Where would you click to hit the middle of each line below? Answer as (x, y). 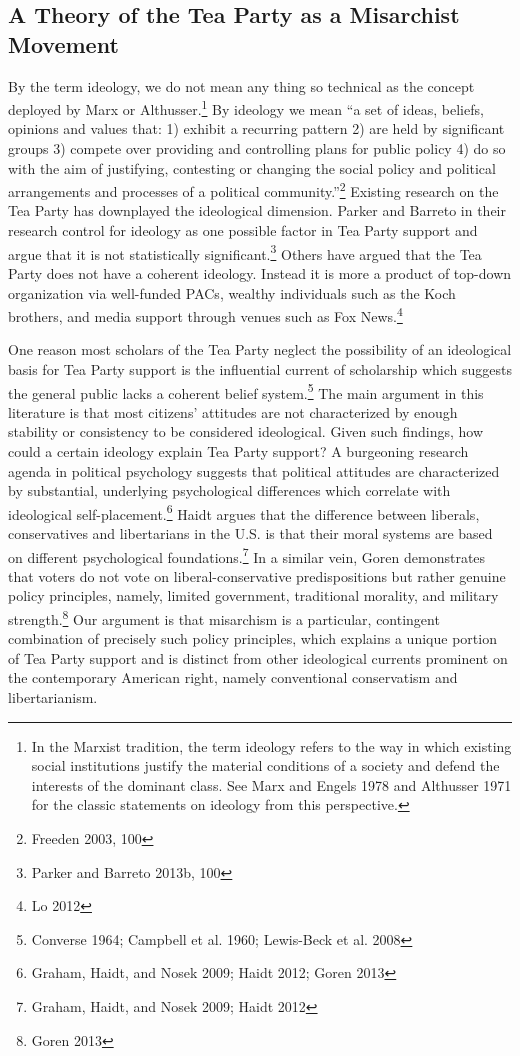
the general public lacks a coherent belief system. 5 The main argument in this (246, 391)
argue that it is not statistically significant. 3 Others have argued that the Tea (245, 252)
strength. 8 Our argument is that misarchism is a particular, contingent (224, 617)
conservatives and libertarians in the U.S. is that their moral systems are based (250, 533)
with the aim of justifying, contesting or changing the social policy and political (252, 167)
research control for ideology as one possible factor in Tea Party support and (243, 230)
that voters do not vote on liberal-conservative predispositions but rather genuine (257, 575)
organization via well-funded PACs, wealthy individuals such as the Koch (232, 292)
